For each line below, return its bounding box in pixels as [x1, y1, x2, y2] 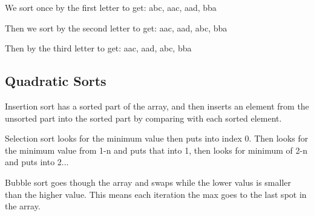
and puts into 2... [5, 155, 69, 168]
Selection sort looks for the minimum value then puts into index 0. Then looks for [5, 132, 309, 145]
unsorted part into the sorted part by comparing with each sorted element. [5, 111, 282, 124]
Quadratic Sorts [5, 71, 106, 90]
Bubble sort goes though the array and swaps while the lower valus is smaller [5, 175, 292, 188]
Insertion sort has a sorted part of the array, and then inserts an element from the [5, 99, 309, 112]
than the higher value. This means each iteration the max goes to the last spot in [5, 188, 307, 200]
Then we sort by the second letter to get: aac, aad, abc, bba [5, 21, 227, 34]
